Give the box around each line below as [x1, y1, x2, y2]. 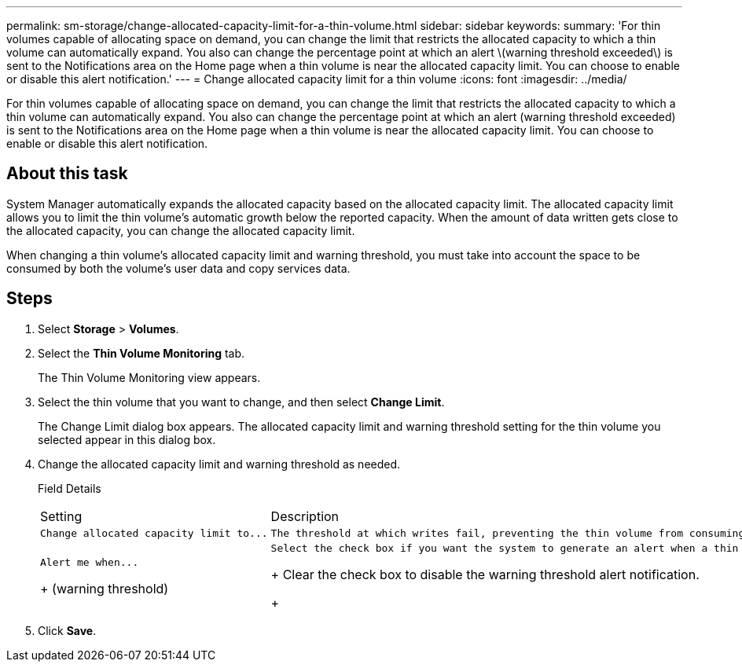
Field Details [38, 481, 101, 495]
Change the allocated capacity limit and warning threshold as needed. [38, 457, 401, 471]
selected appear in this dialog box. [38, 432, 216, 446]
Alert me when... [40, 556, 139, 568]
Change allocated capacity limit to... [40, 527, 268, 539]
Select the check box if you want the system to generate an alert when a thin [270, 541, 739, 554]
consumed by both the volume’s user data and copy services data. [6, 261, 351, 275]
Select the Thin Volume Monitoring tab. [38, 346, 245, 360]
